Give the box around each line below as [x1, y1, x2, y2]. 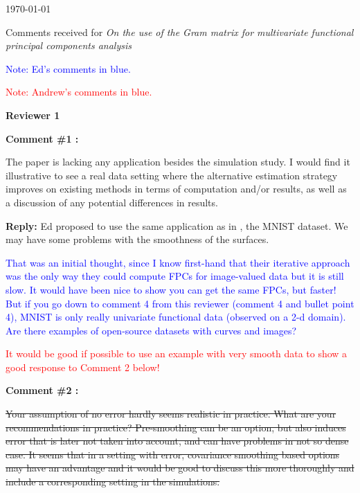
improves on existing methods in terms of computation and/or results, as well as [6, 181, 347, 196]
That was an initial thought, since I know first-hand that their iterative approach [6, 255, 350, 269]
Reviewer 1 [6, 107, 60, 122]
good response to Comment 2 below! [6, 359, 160, 374]
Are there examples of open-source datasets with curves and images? [6, 323, 297, 337]
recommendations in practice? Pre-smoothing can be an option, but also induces [6, 420, 346, 434]
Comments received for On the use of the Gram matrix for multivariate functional [6, 24, 354, 39]
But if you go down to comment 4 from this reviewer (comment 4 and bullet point [6, 296, 354, 310]
